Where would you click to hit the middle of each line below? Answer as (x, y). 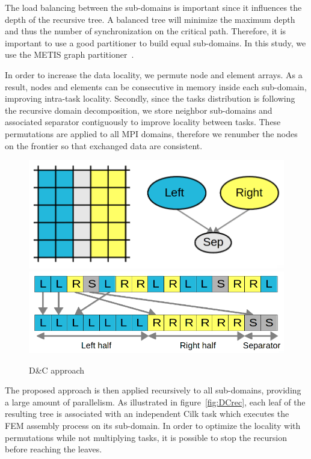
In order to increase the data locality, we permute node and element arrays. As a (154, 74)
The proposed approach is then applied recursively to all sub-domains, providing (153, 390)
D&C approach (57, 370)
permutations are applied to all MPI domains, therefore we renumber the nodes (151, 133)
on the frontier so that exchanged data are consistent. (104, 145)
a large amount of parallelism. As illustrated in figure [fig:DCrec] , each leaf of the (155, 402)
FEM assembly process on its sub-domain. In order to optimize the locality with (153, 426)
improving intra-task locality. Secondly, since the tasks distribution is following (150, 98)
